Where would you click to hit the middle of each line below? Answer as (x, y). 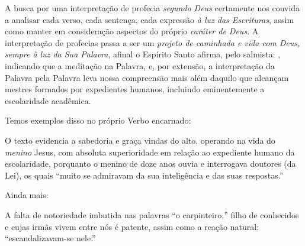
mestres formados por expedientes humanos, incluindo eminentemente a (135, 89)
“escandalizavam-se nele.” (50, 238)
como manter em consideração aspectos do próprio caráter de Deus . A (132, 31)
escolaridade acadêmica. (48, 100)
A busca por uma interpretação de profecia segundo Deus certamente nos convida (152, 8)
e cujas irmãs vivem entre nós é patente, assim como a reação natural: (132, 226)
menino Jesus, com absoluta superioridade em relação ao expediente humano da (150, 152)
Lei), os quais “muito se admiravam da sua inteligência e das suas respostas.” (144, 175)
